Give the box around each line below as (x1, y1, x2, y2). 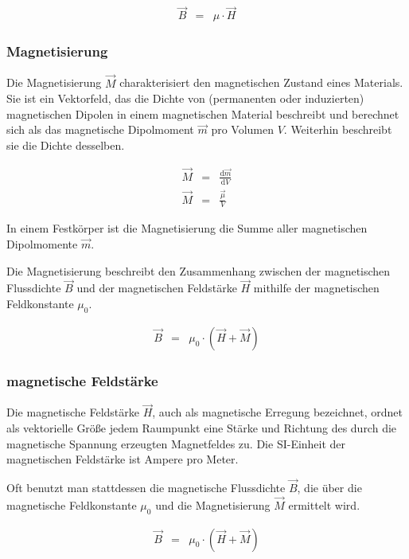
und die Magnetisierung (155, 496, 271, 513)
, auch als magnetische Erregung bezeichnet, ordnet (152, 404, 403, 420)
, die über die (297, 479, 362, 495)
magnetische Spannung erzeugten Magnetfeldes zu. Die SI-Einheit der (6, 435, 346, 451)
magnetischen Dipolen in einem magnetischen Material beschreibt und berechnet (6, 105, 399, 122)
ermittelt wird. (288, 496, 360, 513)
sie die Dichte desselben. (6, 137, 125, 154)
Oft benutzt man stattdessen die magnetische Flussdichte (6, 479, 286, 495)
